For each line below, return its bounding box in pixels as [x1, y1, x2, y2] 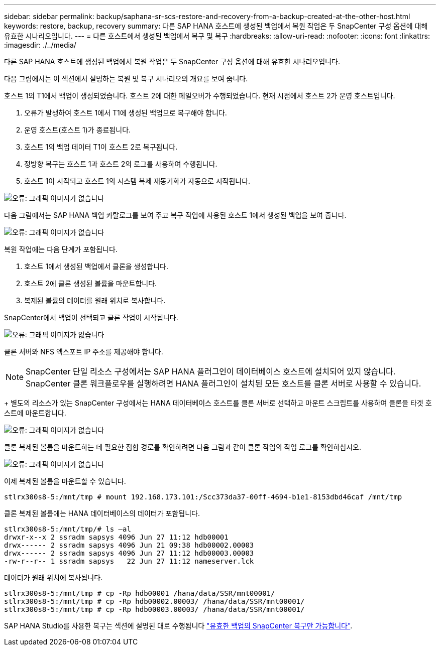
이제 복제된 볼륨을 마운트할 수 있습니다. [4, 477, 126, 485]
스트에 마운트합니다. [4, 409, 66, 417]
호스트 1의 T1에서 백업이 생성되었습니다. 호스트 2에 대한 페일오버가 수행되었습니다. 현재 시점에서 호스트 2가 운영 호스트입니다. [4, 91, 395, 100]
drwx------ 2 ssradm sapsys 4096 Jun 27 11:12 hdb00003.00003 [4, 549, 254, 557]
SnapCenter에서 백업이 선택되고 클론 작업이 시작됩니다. [4, 313, 178, 322]
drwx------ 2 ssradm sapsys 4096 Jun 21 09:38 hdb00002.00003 [4, 541, 254, 549]
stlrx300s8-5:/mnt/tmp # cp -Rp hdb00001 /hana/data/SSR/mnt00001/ [4, 589, 275, 597]
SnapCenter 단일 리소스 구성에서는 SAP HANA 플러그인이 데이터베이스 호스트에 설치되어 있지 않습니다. [26, 366, 396, 376]
